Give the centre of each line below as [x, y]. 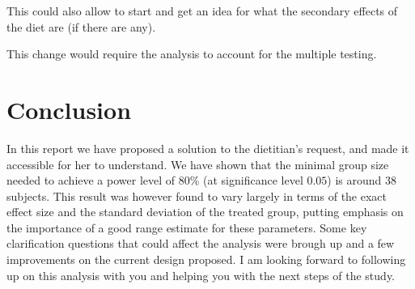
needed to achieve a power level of [91, 180]
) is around [354, 180]
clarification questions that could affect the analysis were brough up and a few [201, 243]
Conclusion [69, 109]
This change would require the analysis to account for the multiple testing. [192, 54]
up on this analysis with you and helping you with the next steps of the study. [201, 275]
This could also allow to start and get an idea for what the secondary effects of [202, 11]
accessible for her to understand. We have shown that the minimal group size [198, 164]
